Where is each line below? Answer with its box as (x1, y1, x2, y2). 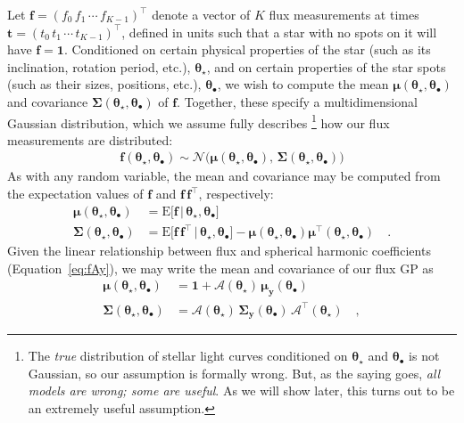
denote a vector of (152, 5, 251, 23)
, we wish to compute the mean (217, 75, 389, 94)
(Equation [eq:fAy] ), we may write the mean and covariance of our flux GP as (7, 258, 434, 277)
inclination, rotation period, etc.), (7, 57, 191, 76)
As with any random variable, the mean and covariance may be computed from (7, 167, 441, 185)
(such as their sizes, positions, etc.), (7, 75, 202, 94)
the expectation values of (7, 184, 144, 203)
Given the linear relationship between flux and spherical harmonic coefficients (7, 241, 431, 260)
